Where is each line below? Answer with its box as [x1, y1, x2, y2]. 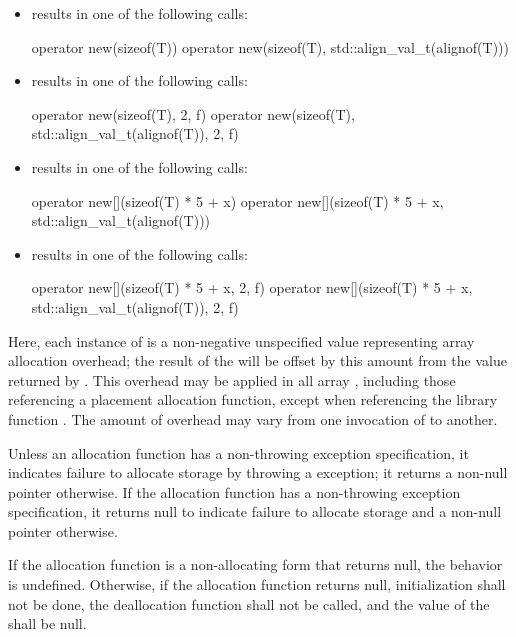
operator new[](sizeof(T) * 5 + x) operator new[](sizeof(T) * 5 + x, [31, 190, 444, 211]
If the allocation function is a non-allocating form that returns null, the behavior [8, 554, 503, 575]
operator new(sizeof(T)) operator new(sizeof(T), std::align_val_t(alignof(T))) [31, 36, 509, 57]
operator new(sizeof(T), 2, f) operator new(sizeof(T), [31, 103, 355, 124]
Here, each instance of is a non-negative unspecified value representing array [8, 330, 475, 351]
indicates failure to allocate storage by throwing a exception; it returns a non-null [8, 462, 508, 483]
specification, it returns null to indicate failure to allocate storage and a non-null [8, 501, 502, 522]
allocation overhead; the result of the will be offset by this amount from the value [8, 350, 507, 371]
